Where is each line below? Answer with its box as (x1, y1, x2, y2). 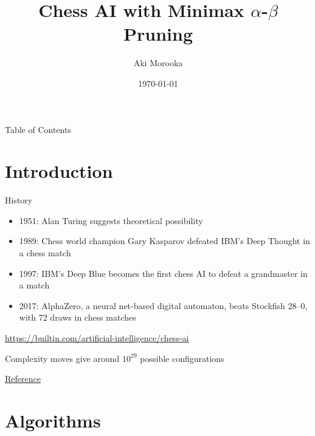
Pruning (123, 21, 193, 46)
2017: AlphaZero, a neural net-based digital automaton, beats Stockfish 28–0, (19, 299, 308, 312)
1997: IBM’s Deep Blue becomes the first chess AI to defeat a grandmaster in (19, 267, 308, 279)
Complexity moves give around (5, 352, 120, 364)
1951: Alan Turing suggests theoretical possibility (19, 214, 203, 227)
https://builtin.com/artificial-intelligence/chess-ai (5, 331, 189, 344)
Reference (5, 372, 41, 385)
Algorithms (5, 407, 101, 432)
